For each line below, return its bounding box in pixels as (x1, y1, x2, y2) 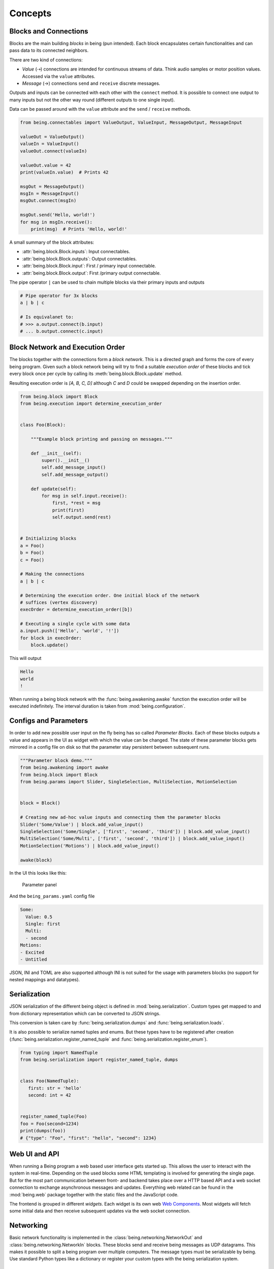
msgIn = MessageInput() (20, 191, 80, 196)
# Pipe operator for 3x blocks (20, 292, 98, 298)
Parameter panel (22, 881, 57, 888)
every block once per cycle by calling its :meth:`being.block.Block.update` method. (9, 371, 183, 377)
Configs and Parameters (9, 716, 88, 725)
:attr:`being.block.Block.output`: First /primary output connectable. (22, 270, 161, 276)
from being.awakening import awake (20, 764, 109, 771)
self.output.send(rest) (52, 514, 112, 520)
